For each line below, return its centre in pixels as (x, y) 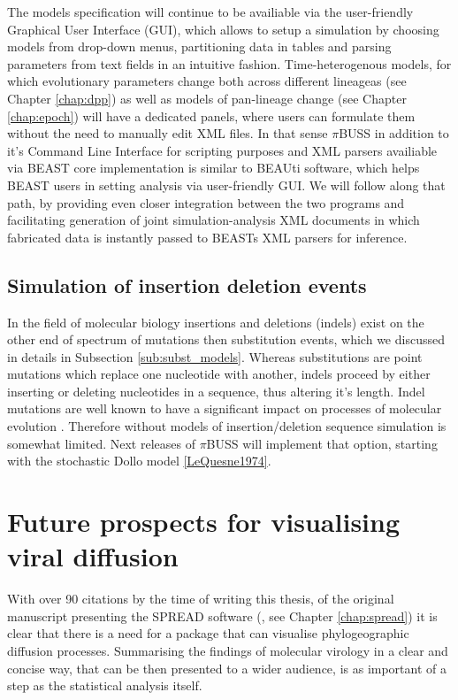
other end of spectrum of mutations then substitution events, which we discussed (226, 339)
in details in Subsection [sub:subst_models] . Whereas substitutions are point (215, 356)
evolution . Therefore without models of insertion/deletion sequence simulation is (227, 426)
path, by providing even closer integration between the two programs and (206, 202)
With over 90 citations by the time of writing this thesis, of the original (201, 599)
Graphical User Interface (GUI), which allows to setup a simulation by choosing (223, 29)
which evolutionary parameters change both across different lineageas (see (207, 81)
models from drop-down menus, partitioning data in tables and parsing (199, 46)
